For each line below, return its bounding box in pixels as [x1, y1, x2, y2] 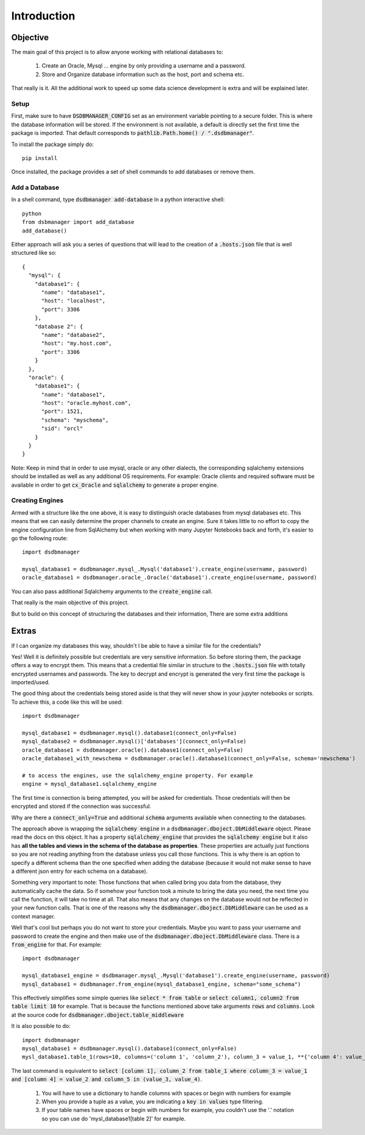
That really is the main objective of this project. [11, 599, 129, 606]
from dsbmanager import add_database [22, 219, 135, 226]
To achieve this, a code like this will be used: [11, 698, 123, 706]
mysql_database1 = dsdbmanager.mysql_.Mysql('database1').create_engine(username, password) [22, 566, 308, 573]
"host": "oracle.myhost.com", [41, 400, 131, 407]
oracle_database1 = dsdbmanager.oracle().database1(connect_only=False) [22, 746, 243, 754]
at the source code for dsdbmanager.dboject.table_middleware [11, 1011, 184, 1018]
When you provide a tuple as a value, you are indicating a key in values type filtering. [41, 1098, 264, 1105]
